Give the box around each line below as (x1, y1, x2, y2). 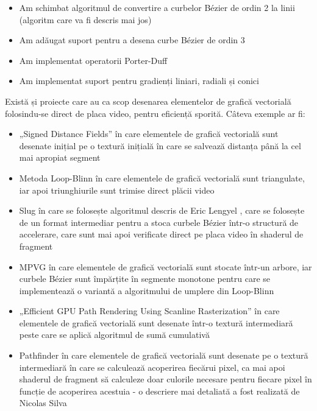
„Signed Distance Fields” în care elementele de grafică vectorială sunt (19, 127, 279, 140)
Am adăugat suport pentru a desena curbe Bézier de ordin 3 (19, 33, 245, 46)
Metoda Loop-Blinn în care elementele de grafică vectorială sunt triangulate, (19, 171, 305, 184)
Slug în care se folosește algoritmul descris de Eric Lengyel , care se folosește (19, 204, 305, 217)
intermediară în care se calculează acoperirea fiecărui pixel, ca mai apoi (19, 360, 285, 373)
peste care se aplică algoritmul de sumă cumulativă (19, 328, 210, 341)
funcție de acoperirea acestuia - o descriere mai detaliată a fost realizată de (19, 384, 300, 397)
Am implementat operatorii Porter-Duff (19, 54, 168, 66)
